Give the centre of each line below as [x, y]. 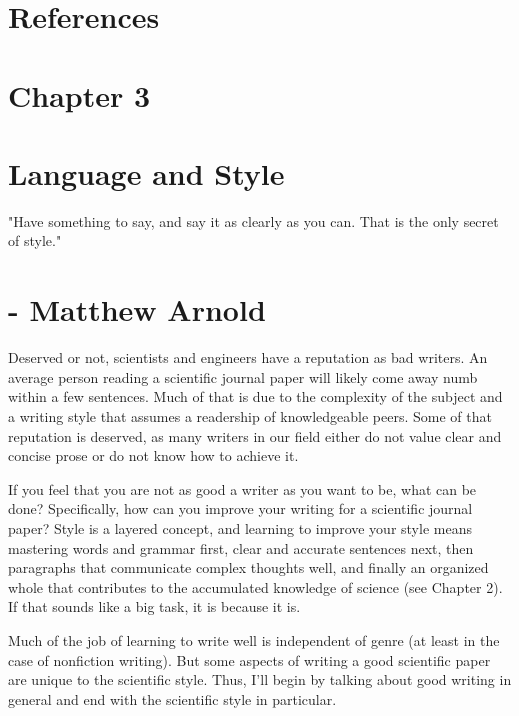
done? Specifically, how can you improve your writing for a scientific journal [240, 508]
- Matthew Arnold [137, 309]
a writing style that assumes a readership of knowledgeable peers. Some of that [250, 415]
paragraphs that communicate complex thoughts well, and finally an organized [248, 567]
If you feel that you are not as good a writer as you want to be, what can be [242, 488]
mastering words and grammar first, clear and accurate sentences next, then [241, 547]
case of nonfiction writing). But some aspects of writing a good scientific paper [249, 659]
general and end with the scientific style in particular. [172, 698]
